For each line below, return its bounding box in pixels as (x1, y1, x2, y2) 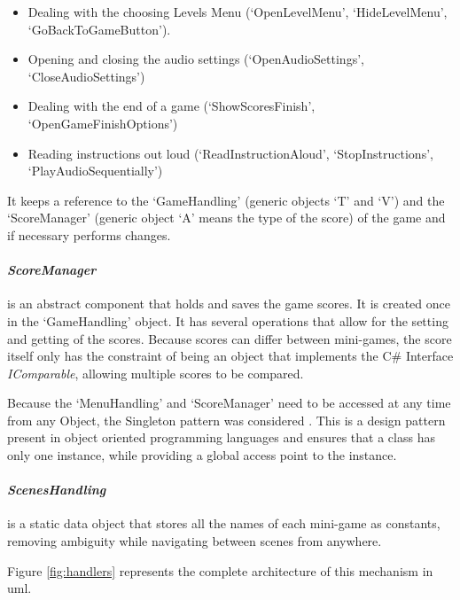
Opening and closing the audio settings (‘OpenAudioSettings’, (27, 50, 364, 68)
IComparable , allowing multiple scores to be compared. (7, 363, 304, 382)
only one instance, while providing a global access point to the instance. (7, 446, 397, 464)
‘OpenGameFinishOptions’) (27, 113, 178, 132)
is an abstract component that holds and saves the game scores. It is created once (7, 294, 450, 313)
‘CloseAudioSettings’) (27, 66, 145, 85)
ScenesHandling (7, 480, 106, 499)
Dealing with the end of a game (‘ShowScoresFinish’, (27, 97, 316, 115)
